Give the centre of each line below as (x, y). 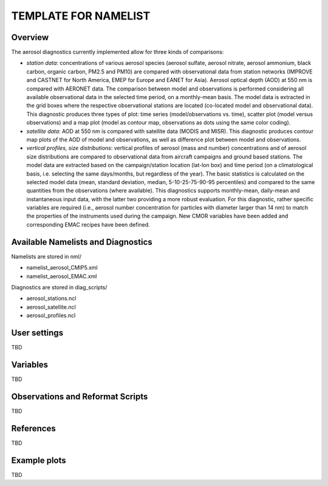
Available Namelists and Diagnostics (82, 242)
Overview (30, 37)
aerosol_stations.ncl (51, 298)
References (33, 428)
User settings (37, 333)
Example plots (39, 460)
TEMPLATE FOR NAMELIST (81, 16)
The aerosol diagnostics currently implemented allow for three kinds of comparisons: (118, 52)
